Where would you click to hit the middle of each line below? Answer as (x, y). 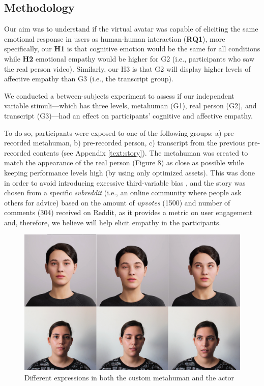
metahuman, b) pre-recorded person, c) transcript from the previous (139, 143)
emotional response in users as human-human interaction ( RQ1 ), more (115, 38)
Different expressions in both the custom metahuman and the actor (129, 377)
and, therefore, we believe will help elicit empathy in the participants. (113, 222)
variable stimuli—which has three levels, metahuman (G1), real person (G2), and (130, 106)
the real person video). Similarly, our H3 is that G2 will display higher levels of (127, 68)
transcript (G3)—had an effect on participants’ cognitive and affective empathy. (128, 115)
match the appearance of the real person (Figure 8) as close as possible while (124, 162)
